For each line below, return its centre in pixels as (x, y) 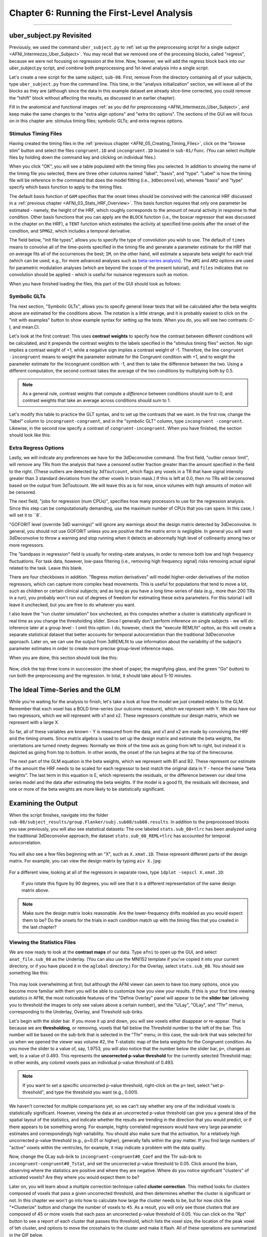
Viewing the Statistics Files (43, 942)
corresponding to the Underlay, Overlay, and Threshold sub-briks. (76, 1012)
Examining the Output (44, 803)
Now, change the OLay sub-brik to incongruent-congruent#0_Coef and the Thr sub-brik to (106, 1157)
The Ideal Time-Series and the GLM (65, 690)
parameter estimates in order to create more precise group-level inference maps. (92, 649)
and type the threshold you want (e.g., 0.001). (92, 1092)
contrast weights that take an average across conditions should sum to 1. (97, 400)
